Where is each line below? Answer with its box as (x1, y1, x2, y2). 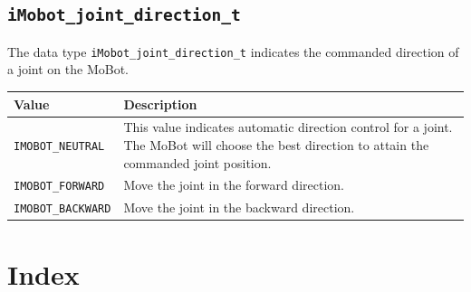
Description (123, 94, 197, 113)
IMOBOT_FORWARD (14, 180, 105, 193)
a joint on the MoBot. (7, 60, 129, 79)
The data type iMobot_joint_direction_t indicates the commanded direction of (7, 42, 459, 61)
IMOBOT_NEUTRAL (14, 139, 105, 153)
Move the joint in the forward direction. (123, 175, 344, 194)
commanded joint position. (123, 153, 272, 172)
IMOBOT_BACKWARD (14, 203, 111, 216)
